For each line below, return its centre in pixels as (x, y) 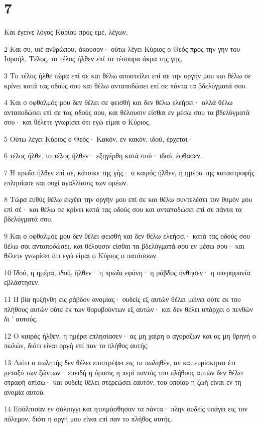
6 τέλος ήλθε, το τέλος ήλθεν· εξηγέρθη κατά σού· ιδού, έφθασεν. (103, 155)
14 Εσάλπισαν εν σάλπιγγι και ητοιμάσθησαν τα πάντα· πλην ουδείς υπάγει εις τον (126, 409)
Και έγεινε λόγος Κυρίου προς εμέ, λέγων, (66, 32)
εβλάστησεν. (22, 282)
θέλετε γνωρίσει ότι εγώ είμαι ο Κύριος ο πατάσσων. (81, 255)
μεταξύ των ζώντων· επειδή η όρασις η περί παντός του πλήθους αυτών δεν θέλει (124, 372)
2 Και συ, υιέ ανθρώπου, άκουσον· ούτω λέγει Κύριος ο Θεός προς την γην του (122, 48)
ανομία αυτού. (25, 392)
